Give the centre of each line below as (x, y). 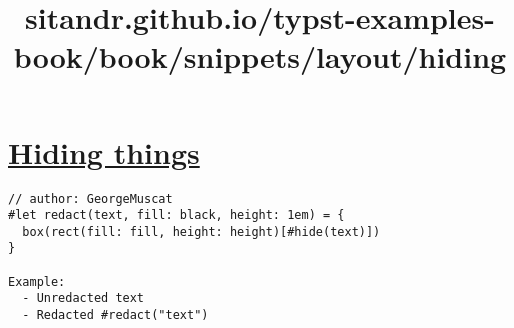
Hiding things (104, 151)
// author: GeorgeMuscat (90, 198)
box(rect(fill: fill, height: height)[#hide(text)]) (201, 231)
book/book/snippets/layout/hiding (260, 56)
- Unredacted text (83, 298)
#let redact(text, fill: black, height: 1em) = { (176, 215)
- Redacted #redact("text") (115, 315)
